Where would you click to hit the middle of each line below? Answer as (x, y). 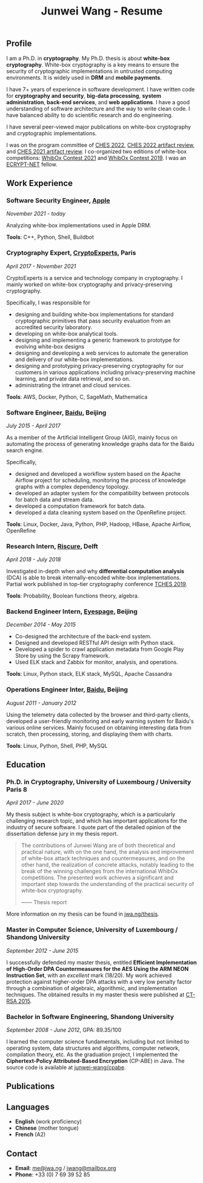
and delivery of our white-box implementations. (74, 359)
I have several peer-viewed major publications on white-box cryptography (99, 127)
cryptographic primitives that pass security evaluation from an (93, 321)
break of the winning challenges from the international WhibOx (99, 871)
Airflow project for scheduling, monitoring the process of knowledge (100, 480)
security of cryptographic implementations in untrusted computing (89, 71)
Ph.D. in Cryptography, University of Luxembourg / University (99, 782)
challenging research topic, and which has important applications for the (97, 821)
